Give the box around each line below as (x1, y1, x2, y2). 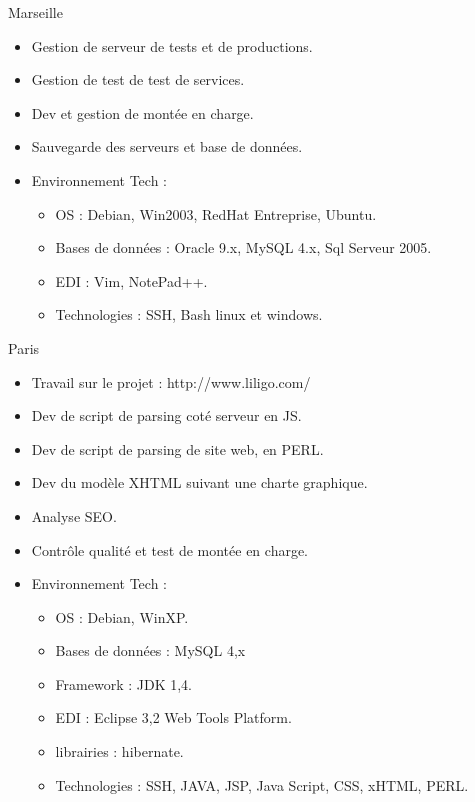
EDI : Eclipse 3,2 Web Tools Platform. (55, 707, 292, 728)
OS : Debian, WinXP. (55, 606, 189, 627)
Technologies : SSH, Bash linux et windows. (55, 304, 323, 325)
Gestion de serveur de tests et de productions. (31, 35, 313, 56)
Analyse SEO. (31, 505, 117, 526)
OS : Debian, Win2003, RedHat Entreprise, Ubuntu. (55, 203, 377, 224)
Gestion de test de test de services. (31, 69, 245, 90)
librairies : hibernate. (55, 741, 184, 762)
